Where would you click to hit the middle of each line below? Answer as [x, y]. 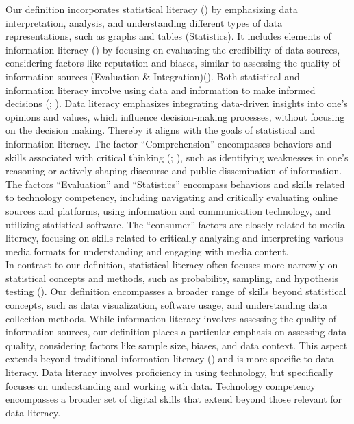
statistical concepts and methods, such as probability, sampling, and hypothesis [172, 278]
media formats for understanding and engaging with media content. [147, 251]
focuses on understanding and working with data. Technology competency [161, 385]
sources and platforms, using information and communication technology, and [168, 210]
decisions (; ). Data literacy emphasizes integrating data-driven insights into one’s [177, 103]
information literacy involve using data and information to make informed [161, 90]
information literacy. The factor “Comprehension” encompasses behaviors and [169, 143]
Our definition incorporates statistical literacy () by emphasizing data [152, 9]
